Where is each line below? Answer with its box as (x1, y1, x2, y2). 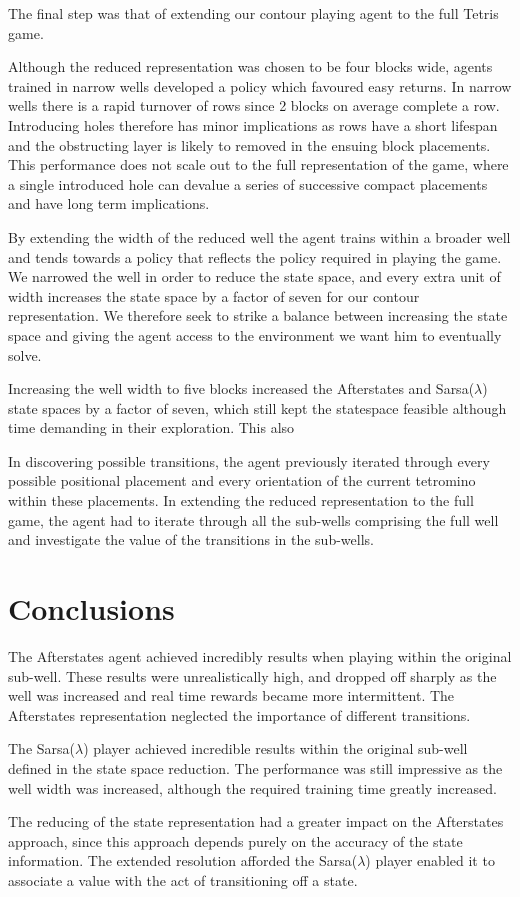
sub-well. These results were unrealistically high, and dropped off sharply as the (8, 665, 497, 686)
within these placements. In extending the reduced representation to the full (8, 490, 474, 511)
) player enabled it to (365, 850, 495, 871)
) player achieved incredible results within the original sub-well (83, 738, 468, 759)
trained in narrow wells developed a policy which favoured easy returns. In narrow (8, 75, 512, 96)
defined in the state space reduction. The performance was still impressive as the (8, 757, 503, 778)
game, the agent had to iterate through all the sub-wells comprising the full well (8, 509, 499, 530)
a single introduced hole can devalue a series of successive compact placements (8, 173, 488, 194)
